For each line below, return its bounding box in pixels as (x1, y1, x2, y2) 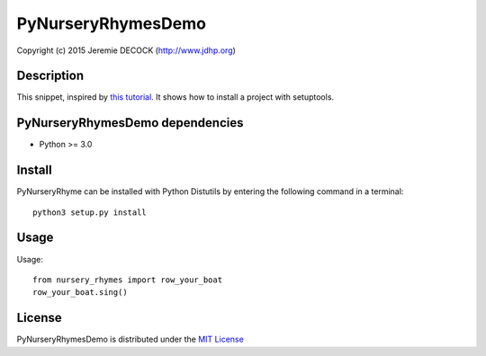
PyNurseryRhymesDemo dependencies (16, 115, 244, 130)
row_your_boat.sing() (32, 288, 128, 298)
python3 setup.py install (32, 207, 148, 218)
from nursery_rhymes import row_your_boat (32, 274, 223, 285)
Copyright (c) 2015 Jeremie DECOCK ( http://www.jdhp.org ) (16, 45, 236, 56)
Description (16, 68, 85, 84)
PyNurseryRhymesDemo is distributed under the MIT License (16, 334, 245, 345)
